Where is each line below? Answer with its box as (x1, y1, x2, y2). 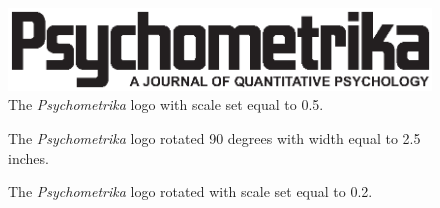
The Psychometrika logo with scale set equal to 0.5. (8, 94, 324, 115)
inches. (8, 147, 49, 168)
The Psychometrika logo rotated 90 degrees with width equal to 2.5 (8, 128, 421, 149)
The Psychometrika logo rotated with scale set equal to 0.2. (8, 181, 373, 202)
